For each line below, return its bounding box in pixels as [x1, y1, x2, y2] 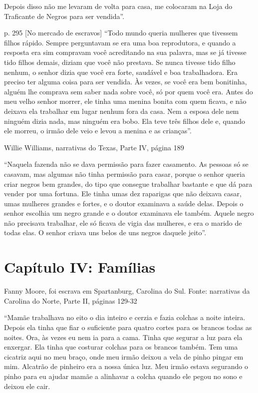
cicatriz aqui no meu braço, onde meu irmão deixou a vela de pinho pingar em [4, 351, 244, 362]
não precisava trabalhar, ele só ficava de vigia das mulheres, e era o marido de [4, 217, 242, 228]
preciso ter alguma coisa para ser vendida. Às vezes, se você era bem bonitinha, [4, 76, 247, 87]
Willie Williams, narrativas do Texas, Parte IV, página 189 [4, 142, 184, 152]
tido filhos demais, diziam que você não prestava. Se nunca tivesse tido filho [4, 56, 236, 67]
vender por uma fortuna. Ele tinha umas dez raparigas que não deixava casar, [4, 188, 242, 199]
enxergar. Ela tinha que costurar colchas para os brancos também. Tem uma [4, 342, 238, 352]
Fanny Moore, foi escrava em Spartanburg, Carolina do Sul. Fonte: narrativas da [4, 286, 250, 296]
